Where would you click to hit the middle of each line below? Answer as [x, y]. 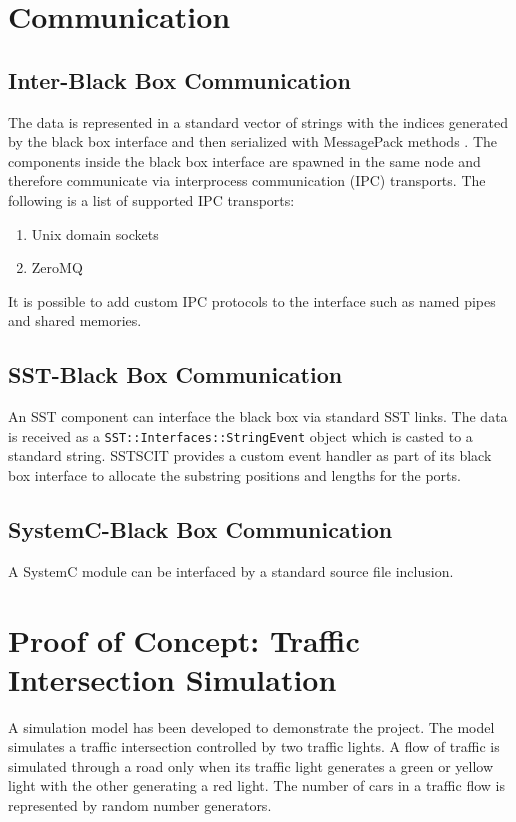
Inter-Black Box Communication [179, 79]
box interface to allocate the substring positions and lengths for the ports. [234, 474]
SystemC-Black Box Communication [200, 528]
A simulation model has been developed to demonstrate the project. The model [251, 726]
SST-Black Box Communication [175, 374]
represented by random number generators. [140, 805]
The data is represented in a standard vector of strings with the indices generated [258, 121]
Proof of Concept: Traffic [184, 639]
